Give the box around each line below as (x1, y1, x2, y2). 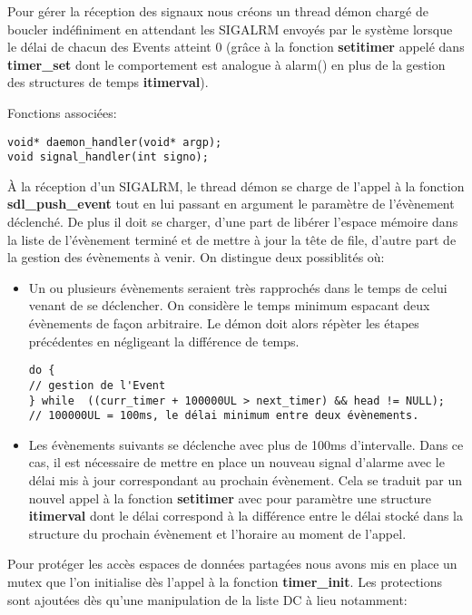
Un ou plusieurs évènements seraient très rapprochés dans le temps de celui (28, 278, 447, 297)
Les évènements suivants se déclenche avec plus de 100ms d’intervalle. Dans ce (28, 434, 464, 454)
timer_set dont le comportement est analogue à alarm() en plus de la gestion (7, 54, 446, 73)
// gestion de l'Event (28, 378, 166, 392)
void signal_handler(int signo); (7, 151, 209, 164)
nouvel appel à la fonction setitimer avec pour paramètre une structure (28, 488, 432, 507)
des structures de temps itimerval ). (7, 73, 209, 92)
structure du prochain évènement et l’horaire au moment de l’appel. (28, 523, 407, 542)
